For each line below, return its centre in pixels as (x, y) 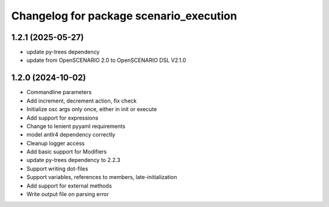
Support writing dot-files (57, 168)
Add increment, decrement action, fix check (82, 101)
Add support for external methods (69, 186)
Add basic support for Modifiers (67, 152)
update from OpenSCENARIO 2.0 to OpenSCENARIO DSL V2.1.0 (106, 60)
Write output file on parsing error (68, 194)
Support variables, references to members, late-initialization (102, 177)
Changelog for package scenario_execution (124, 16)
